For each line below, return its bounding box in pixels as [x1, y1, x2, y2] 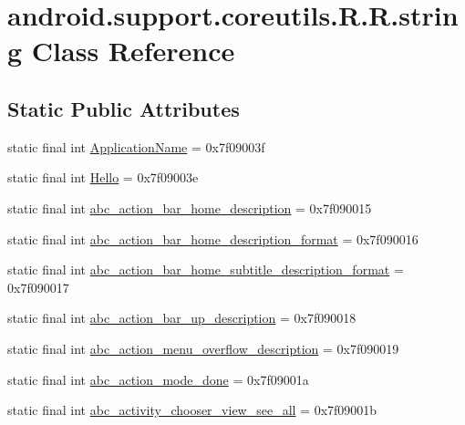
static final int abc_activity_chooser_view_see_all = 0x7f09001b [7, 400, 377, 420]
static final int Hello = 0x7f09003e [7, 168, 199, 187]
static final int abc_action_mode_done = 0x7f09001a [7, 369, 309, 389]
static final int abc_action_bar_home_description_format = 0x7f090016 [7, 229, 418, 248]
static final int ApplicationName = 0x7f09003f [7, 137, 265, 156]
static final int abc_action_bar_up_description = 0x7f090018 [7, 308, 356, 327]
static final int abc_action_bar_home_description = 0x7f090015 [7, 198, 372, 217]
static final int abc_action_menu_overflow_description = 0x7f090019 [7, 338, 399, 358]
